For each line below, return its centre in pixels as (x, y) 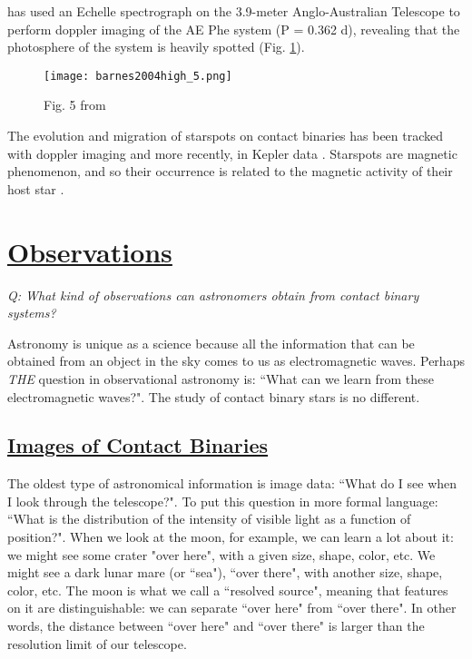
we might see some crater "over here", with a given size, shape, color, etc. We (221, 554)
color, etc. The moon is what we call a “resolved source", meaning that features (228, 590)
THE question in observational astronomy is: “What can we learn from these (221, 378)
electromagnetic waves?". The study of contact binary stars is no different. (214, 396)
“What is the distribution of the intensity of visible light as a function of (209, 519)
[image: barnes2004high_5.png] (138, 76)
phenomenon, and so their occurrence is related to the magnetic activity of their (230, 171)
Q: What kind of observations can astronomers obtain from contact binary (213, 295)
